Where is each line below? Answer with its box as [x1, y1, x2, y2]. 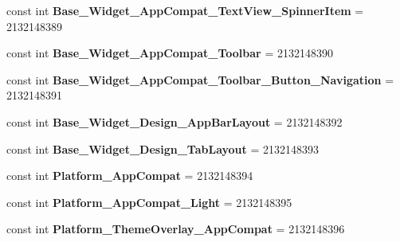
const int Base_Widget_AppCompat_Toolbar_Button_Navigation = [6, 71, 394, 88]
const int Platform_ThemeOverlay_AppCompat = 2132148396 [6, 221, 345, 237]
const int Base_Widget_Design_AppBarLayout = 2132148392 [6, 113, 343, 130]
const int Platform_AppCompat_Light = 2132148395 [6, 193, 292, 210]
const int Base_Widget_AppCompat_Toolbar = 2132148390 [6, 45, 333, 61]
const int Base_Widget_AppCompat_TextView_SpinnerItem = [6, 2, 364, 18]
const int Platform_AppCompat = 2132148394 [6, 167, 253, 184]
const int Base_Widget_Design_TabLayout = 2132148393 [6, 140, 320, 157]
